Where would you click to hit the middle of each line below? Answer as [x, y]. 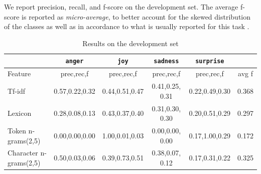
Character [23, 153]
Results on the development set [130, 43]
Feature [19, 73]
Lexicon [20, 113]
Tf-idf [17, 91]
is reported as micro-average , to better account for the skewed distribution [136, 16]
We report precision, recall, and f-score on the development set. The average [121, 7]
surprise [210, 61]
